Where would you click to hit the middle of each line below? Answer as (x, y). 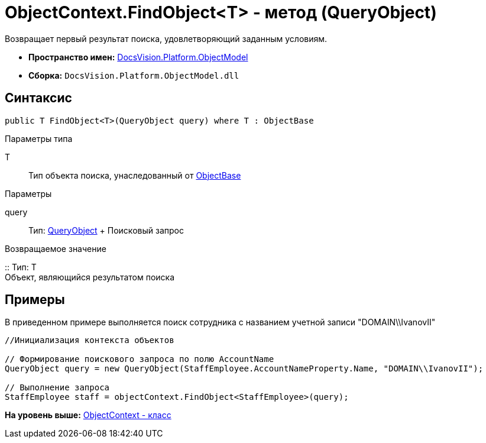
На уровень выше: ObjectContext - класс (88, 415)
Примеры (35, 300)
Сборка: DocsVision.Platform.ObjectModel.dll (134, 75)
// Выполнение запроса (57, 388)
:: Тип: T (21, 267)
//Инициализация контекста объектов (90, 340)
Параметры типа (39, 138)
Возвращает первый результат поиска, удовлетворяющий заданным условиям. (166, 38)
